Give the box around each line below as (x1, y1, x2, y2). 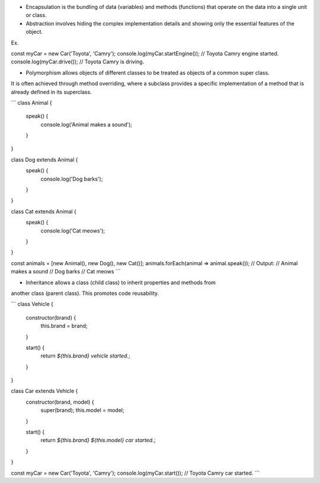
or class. (25, 12, 47, 19)
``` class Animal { (11, 99, 53, 106)
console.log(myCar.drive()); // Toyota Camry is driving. (11, 58, 145, 65)
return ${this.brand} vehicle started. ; (40, 352, 130, 359)
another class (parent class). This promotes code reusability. (11, 289, 159, 297)
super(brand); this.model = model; (40, 407, 124, 414)
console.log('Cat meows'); (40, 227, 105, 234)
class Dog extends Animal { (11, 156, 78, 163)
